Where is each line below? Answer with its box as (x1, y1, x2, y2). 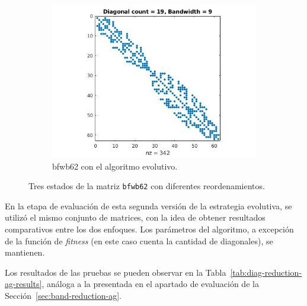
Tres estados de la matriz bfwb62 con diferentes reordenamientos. (28, 180, 265, 192)
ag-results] (5, 278, 42, 290)
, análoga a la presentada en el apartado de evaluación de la (41, 278, 259, 290)
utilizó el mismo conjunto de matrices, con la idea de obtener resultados (5, 211, 266, 224)
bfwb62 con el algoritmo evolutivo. (52, 160, 178, 172)
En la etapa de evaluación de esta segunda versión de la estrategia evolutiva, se (5, 199, 292, 212)
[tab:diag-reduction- (230, 266, 302, 278)
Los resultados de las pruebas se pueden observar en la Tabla (5, 266, 226, 278)
